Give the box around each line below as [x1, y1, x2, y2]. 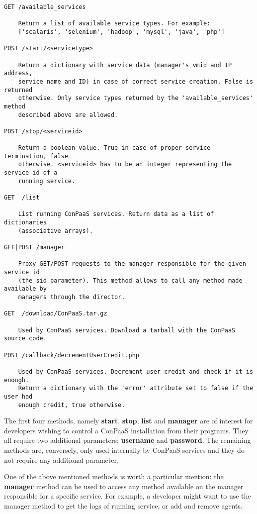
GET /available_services [4, 3, 86, 10]
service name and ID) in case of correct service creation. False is [18, 78, 254, 85]
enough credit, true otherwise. [18, 401, 125, 409]
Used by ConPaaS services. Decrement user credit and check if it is [18, 368, 254, 375]
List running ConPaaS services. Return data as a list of [18, 210, 214, 218]
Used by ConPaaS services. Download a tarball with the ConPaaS [18, 326, 236, 334]
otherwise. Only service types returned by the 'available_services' [18, 95, 254, 102]
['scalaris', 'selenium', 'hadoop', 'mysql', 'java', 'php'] [18, 28, 225, 35]
